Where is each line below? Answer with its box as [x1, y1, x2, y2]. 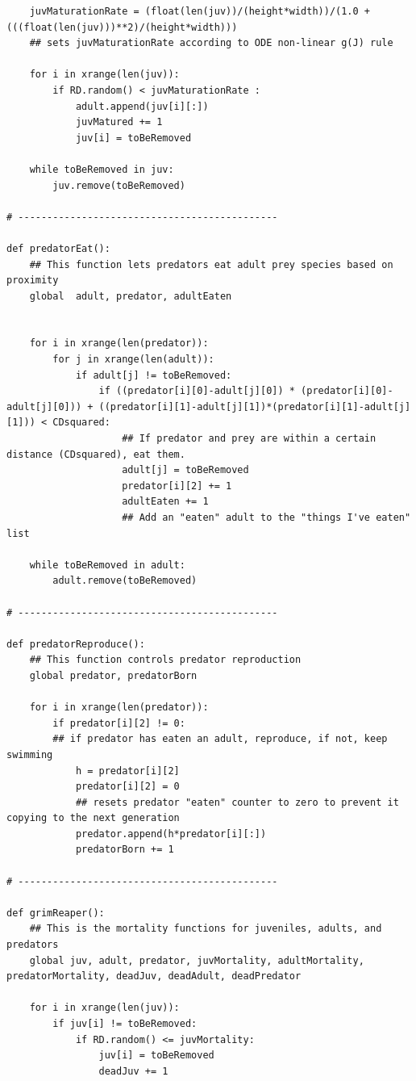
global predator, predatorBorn [29, 669, 198, 681]
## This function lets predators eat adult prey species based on [29, 258, 393, 270]
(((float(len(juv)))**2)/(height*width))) [6, 21, 238, 33]
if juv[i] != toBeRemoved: [52, 1018, 198, 1029]
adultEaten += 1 [122, 496, 209, 508]
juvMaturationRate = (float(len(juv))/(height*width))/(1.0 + [29, 6, 371, 17]
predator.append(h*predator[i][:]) [75, 828, 267, 840]
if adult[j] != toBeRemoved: [75, 369, 232, 381]
